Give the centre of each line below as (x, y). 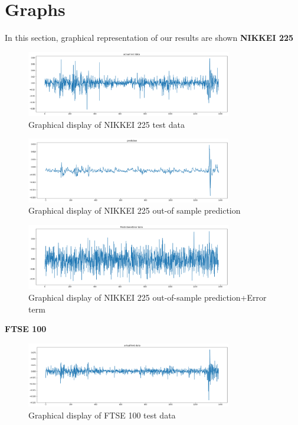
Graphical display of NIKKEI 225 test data (107, 124)
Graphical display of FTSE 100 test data (102, 415)
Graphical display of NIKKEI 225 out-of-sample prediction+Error (148, 297)
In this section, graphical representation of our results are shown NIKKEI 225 (149, 38)
